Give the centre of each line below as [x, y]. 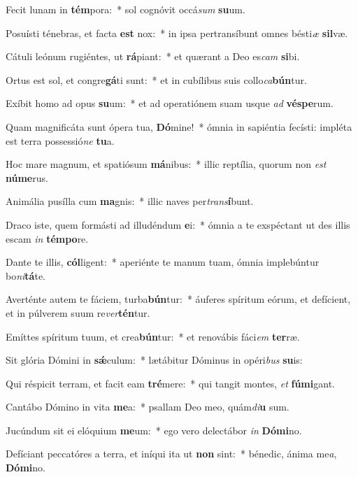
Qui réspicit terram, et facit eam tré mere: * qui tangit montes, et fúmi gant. [170, 383]
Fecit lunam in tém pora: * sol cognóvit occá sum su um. [126, 9]
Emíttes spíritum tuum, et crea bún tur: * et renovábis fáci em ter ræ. [153, 336]
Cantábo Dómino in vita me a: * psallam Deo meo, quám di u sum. [148, 407]
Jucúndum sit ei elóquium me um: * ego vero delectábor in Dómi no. [154, 430]
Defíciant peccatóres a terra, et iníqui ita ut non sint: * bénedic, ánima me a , [171, 454]
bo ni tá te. [26, 275]
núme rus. [27, 177]
